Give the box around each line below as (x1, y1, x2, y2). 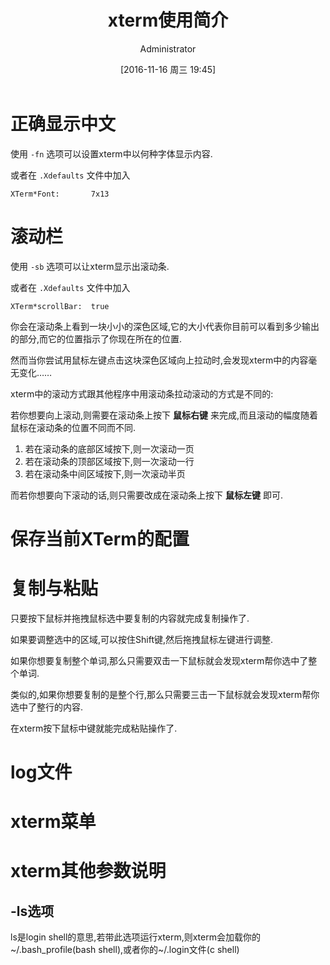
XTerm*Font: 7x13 (10, 189, 110, 199)
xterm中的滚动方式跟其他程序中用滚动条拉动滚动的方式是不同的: (10, 387, 274, 400)
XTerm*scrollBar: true (10, 301, 110, 311)
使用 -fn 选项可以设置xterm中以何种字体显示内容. (10, 147, 213, 160)
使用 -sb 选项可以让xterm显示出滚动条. (10, 260, 170, 272)
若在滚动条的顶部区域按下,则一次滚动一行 (24, 455, 195, 467)
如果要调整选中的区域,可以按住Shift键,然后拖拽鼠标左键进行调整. (10, 633, 274, 645)
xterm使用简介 (107, 9, 229, 32)
